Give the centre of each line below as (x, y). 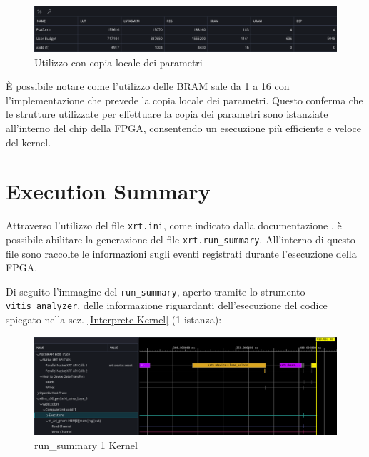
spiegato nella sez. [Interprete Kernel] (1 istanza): (114, 320)
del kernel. (29, 142)
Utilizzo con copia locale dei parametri (118, 62)
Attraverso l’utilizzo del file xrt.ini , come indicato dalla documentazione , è (174, 225)
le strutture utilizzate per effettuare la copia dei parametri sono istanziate (167, 114)
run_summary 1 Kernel (86, 445)
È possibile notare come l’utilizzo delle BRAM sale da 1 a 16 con (148, 86)
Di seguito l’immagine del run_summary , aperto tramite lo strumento (156, 291)
